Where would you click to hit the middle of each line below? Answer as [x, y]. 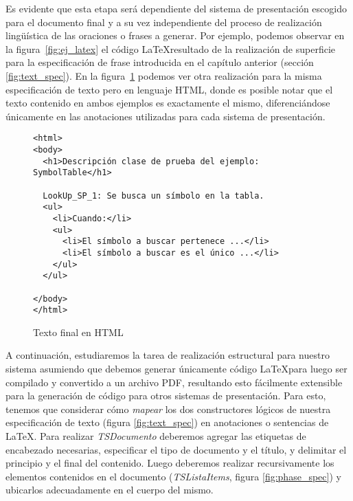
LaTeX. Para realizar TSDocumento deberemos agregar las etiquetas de [156, 436]
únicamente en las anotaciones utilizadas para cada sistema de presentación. [166, 116]
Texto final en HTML [78, 332]
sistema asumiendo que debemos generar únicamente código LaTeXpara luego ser [176, 369]
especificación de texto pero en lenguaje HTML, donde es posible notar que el [169, 89]
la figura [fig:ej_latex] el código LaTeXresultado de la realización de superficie [171, 48]
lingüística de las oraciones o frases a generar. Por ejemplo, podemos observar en [175, 35]
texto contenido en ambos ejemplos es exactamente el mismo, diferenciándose [168, 103]
